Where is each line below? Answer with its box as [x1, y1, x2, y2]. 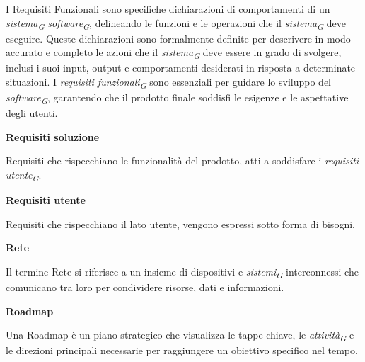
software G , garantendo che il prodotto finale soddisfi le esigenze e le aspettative [6, 90, 349, 106]
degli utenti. [6, 106, 58, 120]
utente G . [6, 167, 42, 183]
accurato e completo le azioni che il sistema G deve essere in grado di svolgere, [6, 45, 342, 62]
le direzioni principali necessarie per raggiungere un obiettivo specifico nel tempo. [6, 343, 358, 358]
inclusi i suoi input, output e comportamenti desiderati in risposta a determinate [6, 60, 356, 75]
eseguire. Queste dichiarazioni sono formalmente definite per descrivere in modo [6, 30, 351, 45]
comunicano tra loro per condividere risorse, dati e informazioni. [6, 280, 284, 295]
